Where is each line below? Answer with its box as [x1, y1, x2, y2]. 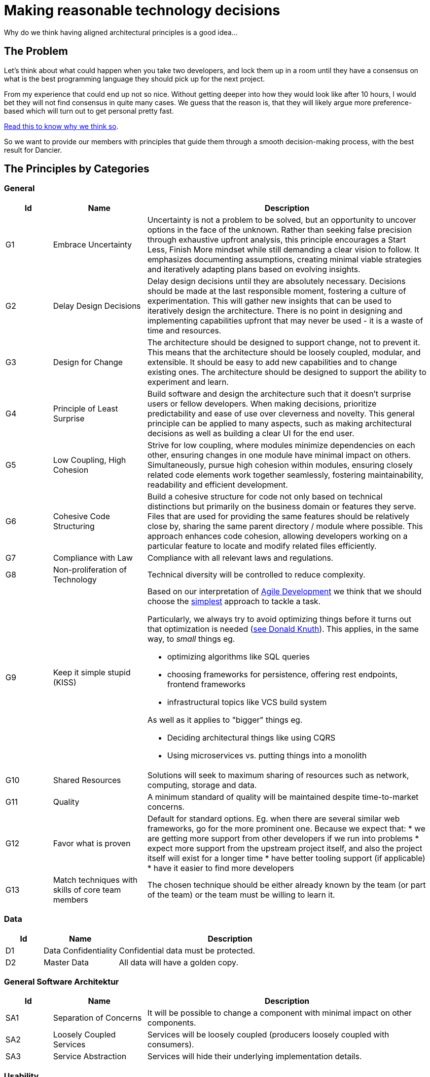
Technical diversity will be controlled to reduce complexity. [147, 569, 365, 580]
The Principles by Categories [4, 163, 149, 175]
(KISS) [53, 677, 76, 687]
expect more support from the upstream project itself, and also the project [147, 843, 423, 853]
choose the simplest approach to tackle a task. [147, 596, 321, 606]
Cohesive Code [53, 511, 110, 521]
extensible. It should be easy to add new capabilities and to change [147, 357, 397, 367]
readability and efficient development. [147, 479, 288, 490]
